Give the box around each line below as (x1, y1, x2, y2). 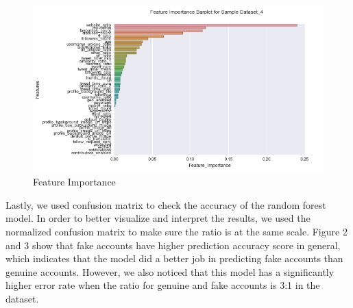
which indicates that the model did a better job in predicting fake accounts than (5, 251, 343, 266)
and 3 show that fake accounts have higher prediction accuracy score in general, (5, 238, 341, 252)
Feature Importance (33, 175, 116, 189)
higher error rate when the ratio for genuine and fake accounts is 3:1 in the (5, 278, 320, 292)
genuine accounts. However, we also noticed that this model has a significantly (5, 264, 334, 279)
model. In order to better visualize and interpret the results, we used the (5, 211, 311, 225)
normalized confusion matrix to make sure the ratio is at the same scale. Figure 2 (5, 224, 348, 239)
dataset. (5, 292, 39, 306)
